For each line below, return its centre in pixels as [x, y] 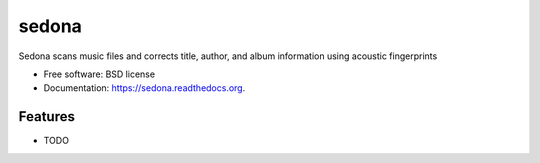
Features [46, 116]
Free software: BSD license [99, 74]
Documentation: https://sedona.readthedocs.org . [144, 88]
